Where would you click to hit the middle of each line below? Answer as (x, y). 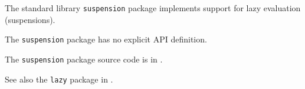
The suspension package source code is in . (84, 59)
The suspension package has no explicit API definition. (106, 39)
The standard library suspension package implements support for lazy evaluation (153, 8)
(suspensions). (30, 19)
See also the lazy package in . (59, 79)
